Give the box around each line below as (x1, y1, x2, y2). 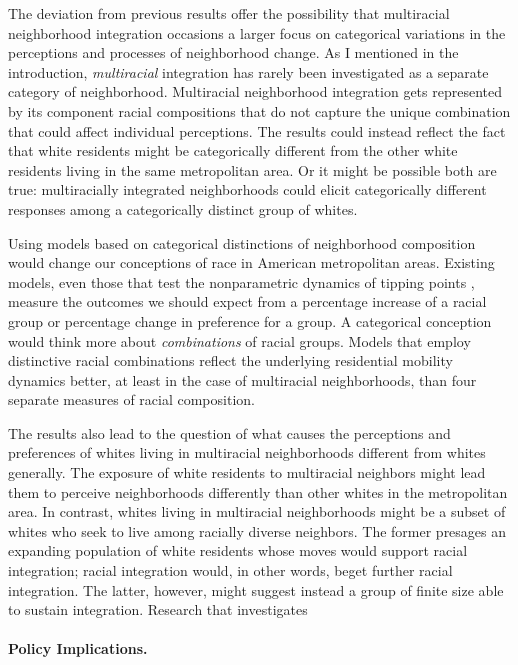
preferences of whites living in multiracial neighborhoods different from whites (8, 442, 486, 463)
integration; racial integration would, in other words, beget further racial (8, 560, 453, 581)
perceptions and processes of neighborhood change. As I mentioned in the (8, 42, 459, 63)
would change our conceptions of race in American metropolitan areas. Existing (8, 252, 495, 273)
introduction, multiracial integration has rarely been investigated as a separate (8, 61, 489, 82)
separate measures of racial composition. (8, 389, 255, 410)
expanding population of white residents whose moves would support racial (8, 540, 468, 561)
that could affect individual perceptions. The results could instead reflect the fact (8, 120, 506, 141)
